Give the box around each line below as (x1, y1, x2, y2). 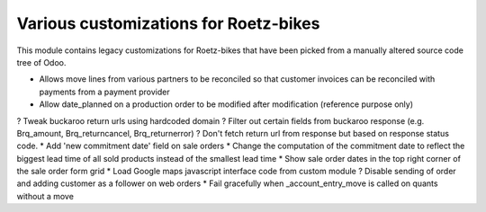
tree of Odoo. (16, 57, 67, 67)
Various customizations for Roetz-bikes (16, 13, 320, 33)
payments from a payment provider (39, 86, 170, 97)
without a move (16, 190, 74, 201)
